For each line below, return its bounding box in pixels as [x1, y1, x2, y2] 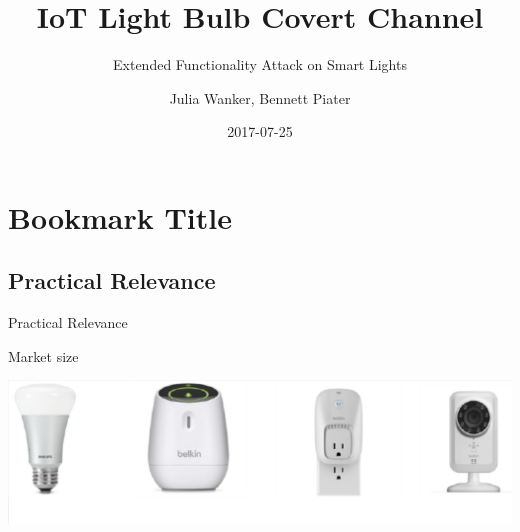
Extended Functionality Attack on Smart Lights [113, 54, 407, 75]
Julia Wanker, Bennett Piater [169, 87, 351, 108]
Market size [8, 345, 79, 366]
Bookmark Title [8, 196, 233, 237]
